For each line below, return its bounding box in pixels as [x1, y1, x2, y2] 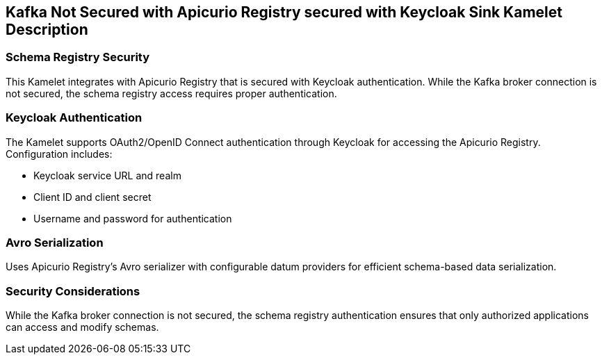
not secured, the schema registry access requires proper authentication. [6, 87, 337, 99]
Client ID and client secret [33, 190, 152, 203]
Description [6, 21, 88, 38]
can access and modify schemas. [6, 321, 159, 334]
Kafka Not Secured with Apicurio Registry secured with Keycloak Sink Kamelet [6, 3, 562, 21]
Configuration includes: [6, 147, 113, 160]
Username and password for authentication [33, 212, 232, 224]
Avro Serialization [6, 235, 104, 249]
